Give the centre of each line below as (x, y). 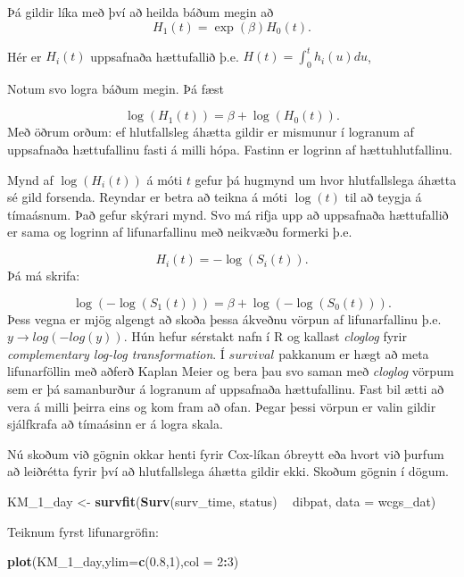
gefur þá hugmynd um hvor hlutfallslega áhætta (326, 179)
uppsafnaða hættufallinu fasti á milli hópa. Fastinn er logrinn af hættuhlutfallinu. (230, 150)
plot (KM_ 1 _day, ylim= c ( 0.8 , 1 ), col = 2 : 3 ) (123, 561)
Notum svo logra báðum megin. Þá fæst (116, 88)
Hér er (25, 56)
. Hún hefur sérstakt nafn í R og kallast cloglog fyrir (265, 336)
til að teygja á (383, 197)
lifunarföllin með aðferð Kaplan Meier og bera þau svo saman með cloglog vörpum (231, 371)
